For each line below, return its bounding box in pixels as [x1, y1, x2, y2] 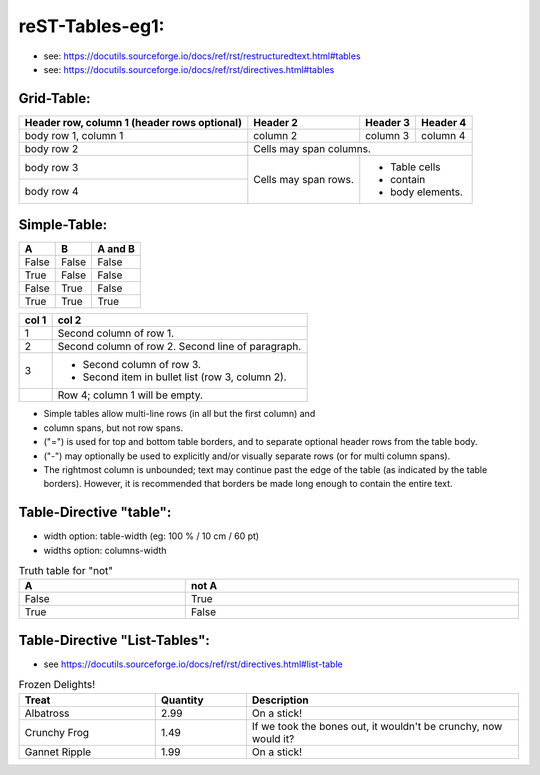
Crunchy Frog [24, 725, 90, 739]
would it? [251, 731, 295, 745]
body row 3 [24, 160, 79, 174]
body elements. [390, 185, 464, 199]
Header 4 [421, 115, 467, 129]
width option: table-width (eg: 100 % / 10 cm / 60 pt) [43, 530, 260, 542]
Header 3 [365, 115, 410, 129]
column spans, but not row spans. [43, 421, 184, 434]
